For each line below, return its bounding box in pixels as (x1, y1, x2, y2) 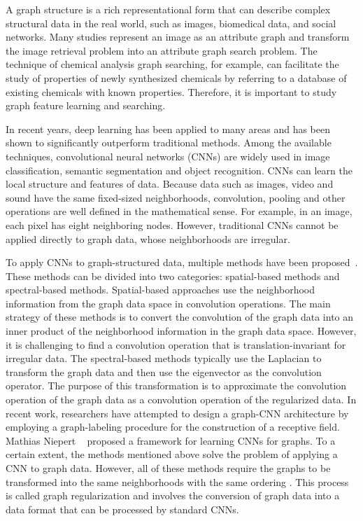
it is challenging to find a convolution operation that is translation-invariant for (6, 337, 346, 352)
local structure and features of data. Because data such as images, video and (6, 176, 334, 191)
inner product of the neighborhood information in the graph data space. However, (6, 324, 357, 338)
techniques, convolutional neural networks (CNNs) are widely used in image (6, 148, 330, 163)
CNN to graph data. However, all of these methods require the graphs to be (6, 461, 331, 475)
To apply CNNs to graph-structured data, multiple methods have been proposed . (6, 255, 358, 270)
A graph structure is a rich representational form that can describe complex (6, 2, 331, 16)
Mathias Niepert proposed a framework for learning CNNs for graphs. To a (6, 433, 336, 447)
